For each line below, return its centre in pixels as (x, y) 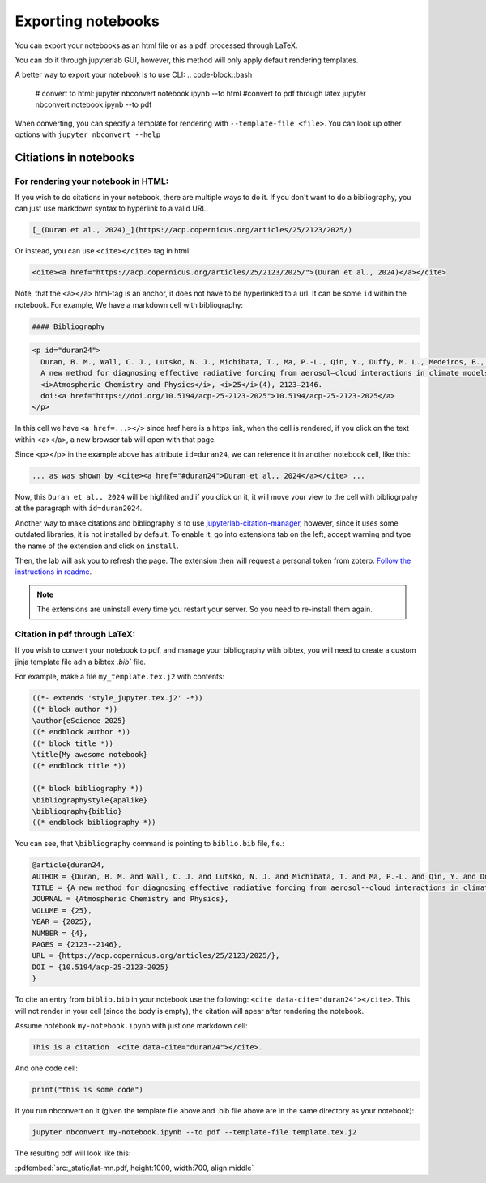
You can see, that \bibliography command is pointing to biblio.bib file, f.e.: (150, 844)
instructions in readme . (53, 572)
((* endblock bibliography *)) (94, 823)
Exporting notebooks (87, 21)
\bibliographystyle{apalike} (90, 800)
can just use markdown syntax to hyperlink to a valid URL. (112, 209)
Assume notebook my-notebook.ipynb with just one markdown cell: (131, 1025)
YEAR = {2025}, (62, 922)
